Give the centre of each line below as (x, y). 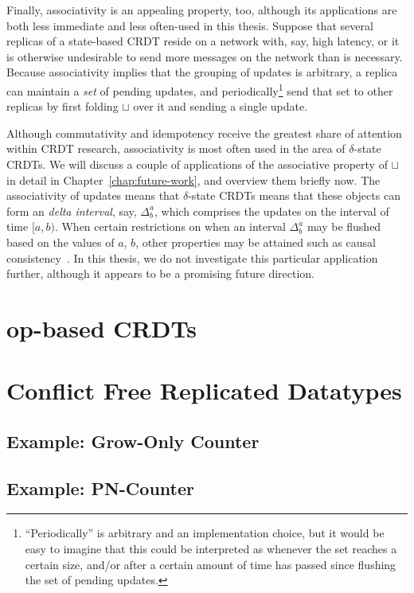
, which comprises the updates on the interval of (272, 211)
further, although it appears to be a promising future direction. (161, 273)
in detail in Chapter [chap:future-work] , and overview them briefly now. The (193, 179)
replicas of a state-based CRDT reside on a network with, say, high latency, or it (203, 41)
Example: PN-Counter (100, 488)
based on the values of (61, 242)
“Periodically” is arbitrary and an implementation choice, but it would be (205, 533)
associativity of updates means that (93, 195)
